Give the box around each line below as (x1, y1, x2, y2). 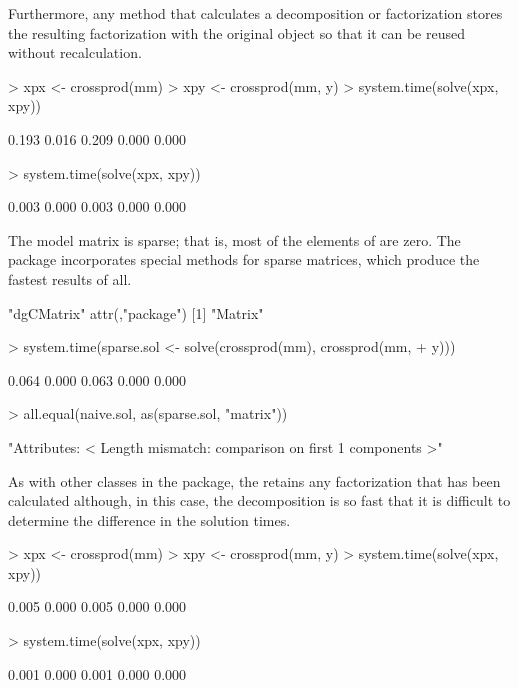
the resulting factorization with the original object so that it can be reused (8, 22, 465, 43)
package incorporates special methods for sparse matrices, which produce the (8, 249, 480, 270)
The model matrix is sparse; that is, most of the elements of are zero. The (8, 229, 461, 250)
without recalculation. (8, 42, 142, 63)
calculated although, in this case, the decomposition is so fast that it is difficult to (8, 490, 511, 511)
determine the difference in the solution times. (8, 509, 291, 530)
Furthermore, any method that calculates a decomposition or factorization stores (8, 3, 503, 23)
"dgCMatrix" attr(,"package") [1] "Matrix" (8, 302, 264, 323)
